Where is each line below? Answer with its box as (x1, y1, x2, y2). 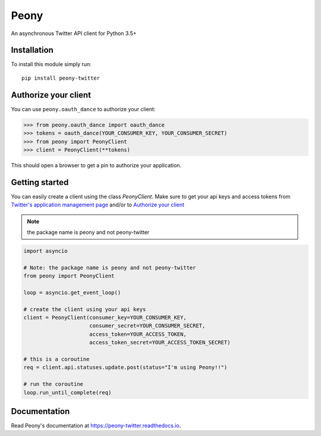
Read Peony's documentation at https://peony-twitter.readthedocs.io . (11, 422, 181, 429)
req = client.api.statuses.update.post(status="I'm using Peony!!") (23, 364, 228, 371)
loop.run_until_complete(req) (23, 389, 112, 396)
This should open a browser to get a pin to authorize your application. (11, 161, 181, 169)
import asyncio (23, 247, 68, 254)
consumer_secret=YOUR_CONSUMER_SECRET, (89, 322, 206, 330)
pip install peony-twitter (21, 74, 100, 81)
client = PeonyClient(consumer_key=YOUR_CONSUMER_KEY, (23, 314, 187, 321)
